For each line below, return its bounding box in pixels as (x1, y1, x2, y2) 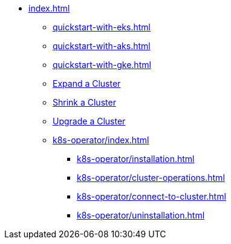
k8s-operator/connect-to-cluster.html (77, 191, 226, 202)
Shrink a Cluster (53, 97, 116, 107)
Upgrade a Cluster (53, 116, 126, 126)
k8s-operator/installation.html (77, 154, 195, 164)
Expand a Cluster (53, 78, 121, 89)
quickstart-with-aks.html (53, 41, 151, 51)
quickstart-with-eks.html (53, 22, 151, 32)
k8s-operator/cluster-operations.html (77, 172, 225, 183)
